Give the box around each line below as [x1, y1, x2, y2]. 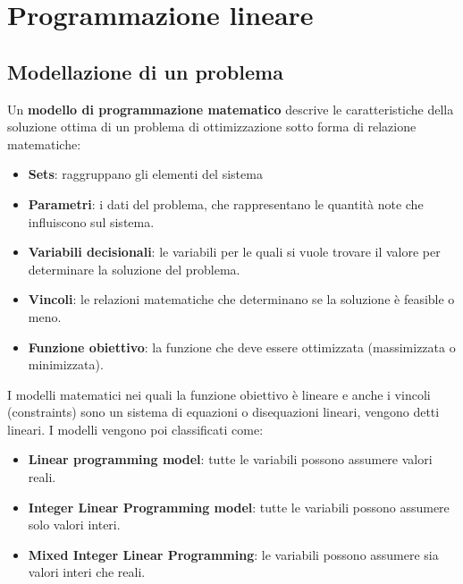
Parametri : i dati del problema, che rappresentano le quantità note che [28, 194, 424, 213]
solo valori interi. [28, 515, 121, 534]
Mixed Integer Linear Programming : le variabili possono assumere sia [28, 545, 439, 563]
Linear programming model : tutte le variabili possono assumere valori [28, 450, 433, 469]
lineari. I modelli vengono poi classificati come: [7, 419, 264, 438]
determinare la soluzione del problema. [28, 259, 240, 278]
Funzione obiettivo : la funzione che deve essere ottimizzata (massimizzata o [28, 337, 456, 356]
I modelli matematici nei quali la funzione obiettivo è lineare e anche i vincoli [7, 385, 431, 403]
